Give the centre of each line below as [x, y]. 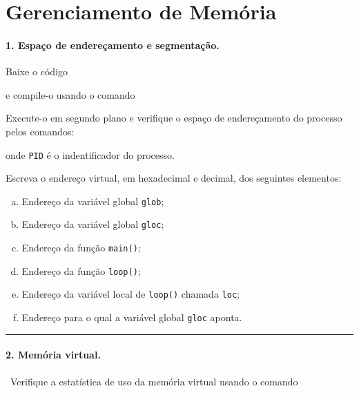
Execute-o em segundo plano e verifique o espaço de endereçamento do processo [174, 118]
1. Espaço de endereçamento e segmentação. [113, 45]
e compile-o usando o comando [70, 94]
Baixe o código [37, 71]
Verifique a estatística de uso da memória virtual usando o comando [154, 381]
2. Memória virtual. [53, 355]
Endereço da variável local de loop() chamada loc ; [130, 294]
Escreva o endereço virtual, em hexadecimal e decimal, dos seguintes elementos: [174, 178]
